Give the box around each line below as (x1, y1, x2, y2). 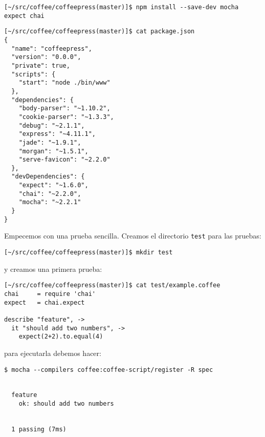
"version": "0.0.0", (11, 53, 81, 61)
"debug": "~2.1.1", (18, 122, 85, 129)
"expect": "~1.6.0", (18, 182, 89, 189)
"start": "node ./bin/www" (18, 79, 111, 87)
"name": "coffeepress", (11, 45, 92, 52)
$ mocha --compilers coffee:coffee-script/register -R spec (4, 366, 213, 373)
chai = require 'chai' (4, 290, 96, 297)
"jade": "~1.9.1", (18, 138, 81, 146)
